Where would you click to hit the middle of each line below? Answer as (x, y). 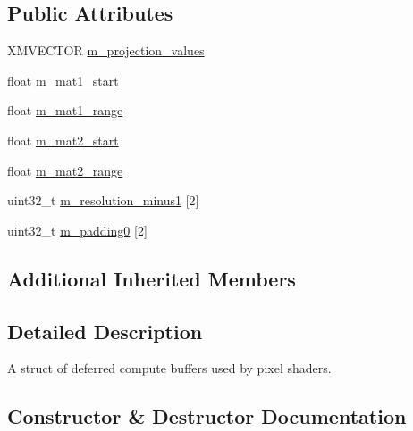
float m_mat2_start (63, 140)
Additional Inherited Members (152, 278)
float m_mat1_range (65, 110)
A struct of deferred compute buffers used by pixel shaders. (169, 368)
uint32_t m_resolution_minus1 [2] (103, 200)
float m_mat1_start (63, 80)
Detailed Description (105, 331)
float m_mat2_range (65, 170)
